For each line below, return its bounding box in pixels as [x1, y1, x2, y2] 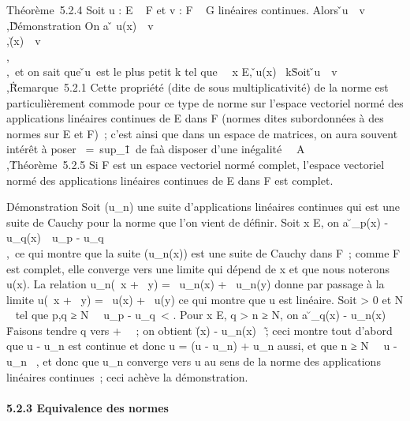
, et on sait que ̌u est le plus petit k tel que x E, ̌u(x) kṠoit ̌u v [6, 63, 337, 80]
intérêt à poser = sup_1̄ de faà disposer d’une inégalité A [6, 141, 305, 157]
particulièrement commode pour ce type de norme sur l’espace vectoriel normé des [6, 94, 404, 111]
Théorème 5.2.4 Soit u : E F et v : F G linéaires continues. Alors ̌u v [6, 2, 365, 17]
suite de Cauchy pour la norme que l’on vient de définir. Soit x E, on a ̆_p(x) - [6, 213, 389, 230]
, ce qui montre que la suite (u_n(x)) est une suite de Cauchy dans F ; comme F [6, 244, 401, 261]
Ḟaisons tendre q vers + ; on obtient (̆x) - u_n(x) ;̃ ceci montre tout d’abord [6, 321, 393, 338]
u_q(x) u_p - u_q [6, 229, 104, 246]
